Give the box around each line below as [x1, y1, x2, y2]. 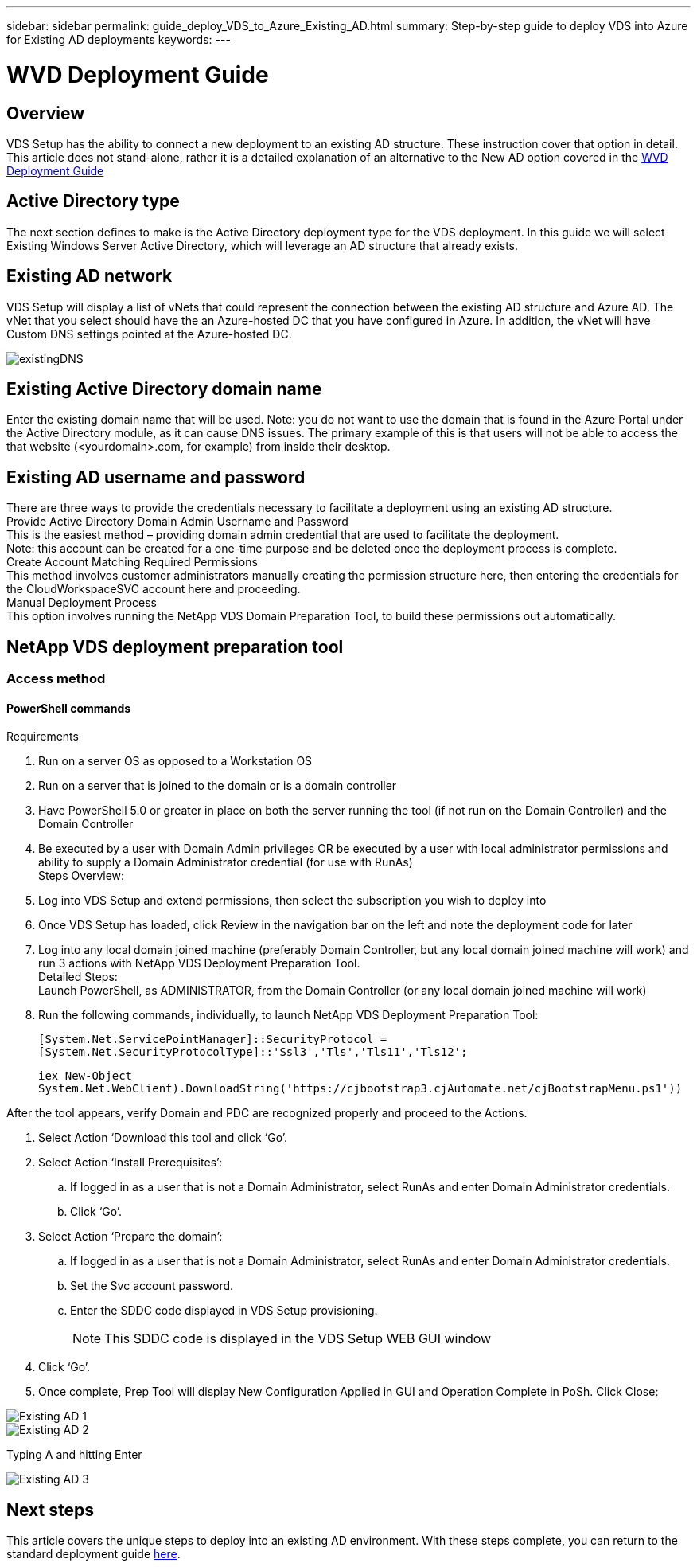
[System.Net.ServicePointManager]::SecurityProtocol [38, 1033, 374, 1046]
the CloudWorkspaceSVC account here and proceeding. [6, 582, 301, 596]
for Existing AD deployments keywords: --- [6, 33, 231, 46]
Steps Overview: [38, 869, 125, 883]
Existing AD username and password [6, 467, 306, 487]
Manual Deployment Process [6, 596, 157, 610]
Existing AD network [6, 266, 173, 287]
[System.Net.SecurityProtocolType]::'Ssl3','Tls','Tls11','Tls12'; [38, 1045, 468, 1059]
